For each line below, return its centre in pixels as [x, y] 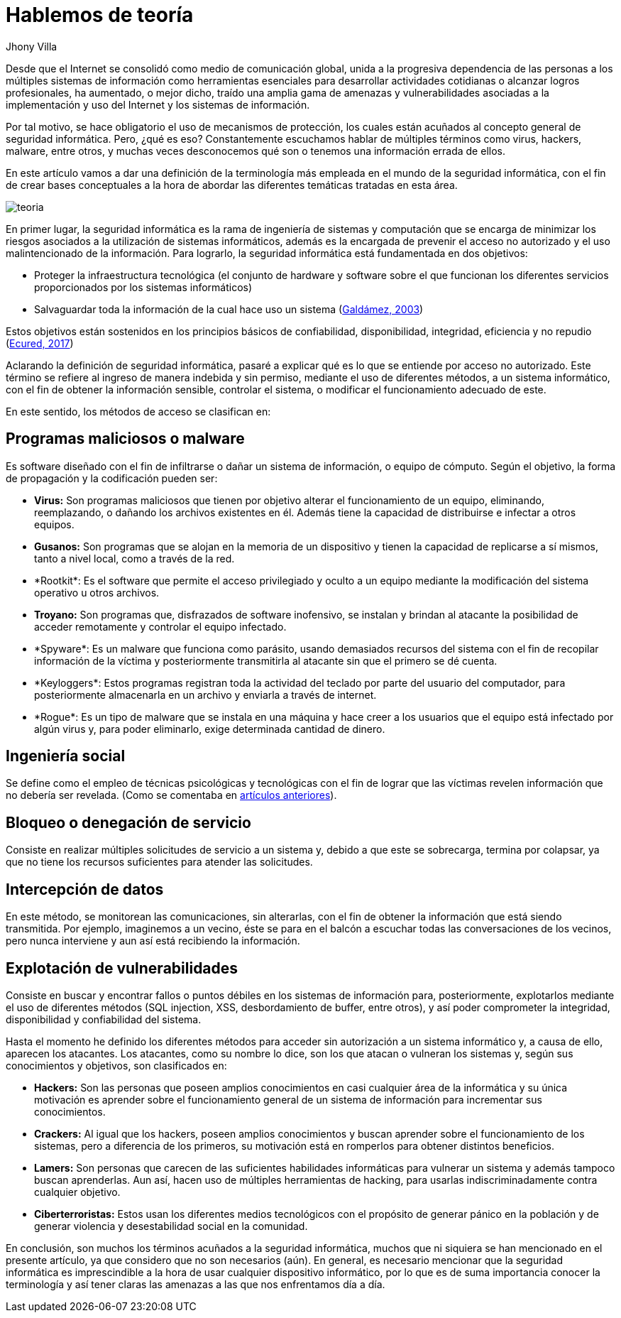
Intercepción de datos [85, 889]
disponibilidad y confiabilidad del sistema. [104, 1019]
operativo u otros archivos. [97, 592]
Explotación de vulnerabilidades [122, 968]
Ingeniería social [66, 756]
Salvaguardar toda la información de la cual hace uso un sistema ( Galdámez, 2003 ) [229, 309]
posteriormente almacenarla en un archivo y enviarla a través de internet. [205, 695]
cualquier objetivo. [77, 1192]
